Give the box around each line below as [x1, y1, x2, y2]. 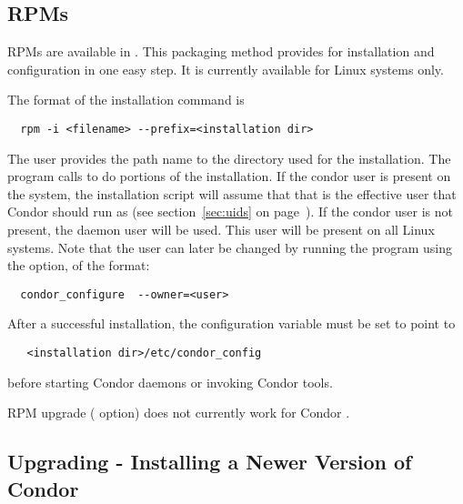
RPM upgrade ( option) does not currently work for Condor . [7, 403, 350, 422]
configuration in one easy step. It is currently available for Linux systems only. [7, 59, 444, 78]
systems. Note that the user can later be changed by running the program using [7, 237, 453, 257]
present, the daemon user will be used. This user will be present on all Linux [7, 220, 435, 239]
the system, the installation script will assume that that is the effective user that [7, 184, 457, 203]
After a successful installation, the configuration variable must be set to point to [7, 314, 456, 333]
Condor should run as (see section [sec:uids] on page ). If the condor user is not [7, 202, 454, 221]
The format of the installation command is [7, 90, 245, 109]
